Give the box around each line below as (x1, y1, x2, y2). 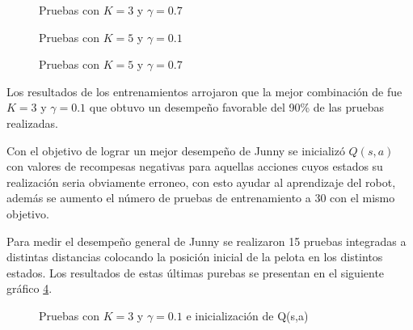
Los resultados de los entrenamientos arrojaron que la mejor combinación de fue (6, 82, 402, 99)
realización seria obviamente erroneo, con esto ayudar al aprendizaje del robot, (6, 173, 396, 190)
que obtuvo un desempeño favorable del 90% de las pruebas (89, 99, 385, 116)
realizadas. (6, 114, 58, 131)
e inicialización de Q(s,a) (186, 307, 309, 324)
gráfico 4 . (6, 280, 53, 297)
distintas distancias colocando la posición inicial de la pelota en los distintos (6, 248, 383, 265)
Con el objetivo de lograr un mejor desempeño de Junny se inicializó (6, 142, 345, 159)
